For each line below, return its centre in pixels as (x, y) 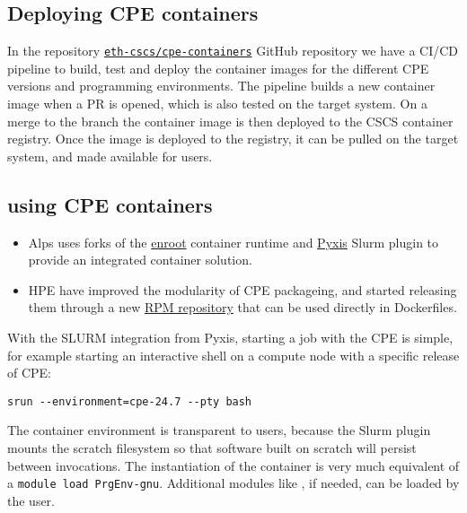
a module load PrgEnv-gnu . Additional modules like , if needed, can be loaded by (233, 483)
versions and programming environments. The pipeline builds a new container (221, 86)
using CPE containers (110, 204)
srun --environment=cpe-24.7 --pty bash (130, 401)
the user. (31, 500)
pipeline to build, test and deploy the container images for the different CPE (218, 68)
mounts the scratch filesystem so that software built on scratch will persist (212, 448)
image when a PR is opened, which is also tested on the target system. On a (217, 104)
